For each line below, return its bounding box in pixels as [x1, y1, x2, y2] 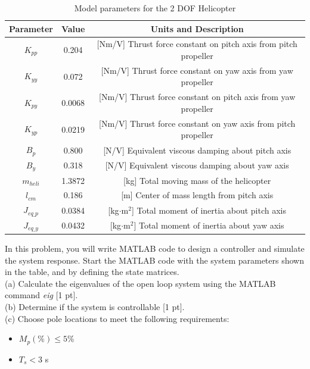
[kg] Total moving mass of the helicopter [123, 174, 271, 186]
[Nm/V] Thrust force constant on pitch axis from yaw [99, 90, 296, 103]
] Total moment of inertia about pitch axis [131, 204, 287, 216]
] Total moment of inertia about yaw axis [134, 219, 284, 232]
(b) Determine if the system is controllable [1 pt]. [5, 300, 185, 312]
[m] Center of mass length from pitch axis [121, 189, 274, 201]
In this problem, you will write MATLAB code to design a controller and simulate [5, 242, 305, 254]
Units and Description [150, 22, 244, 35]
